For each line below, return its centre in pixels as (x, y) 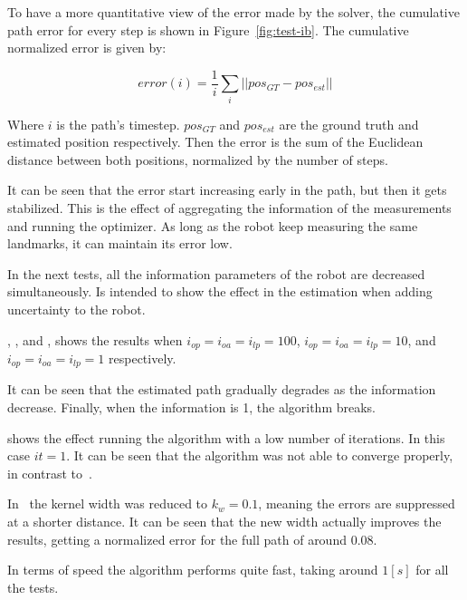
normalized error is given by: (87, 48)
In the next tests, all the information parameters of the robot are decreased (216, 273)
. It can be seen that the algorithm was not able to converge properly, (260, 455)
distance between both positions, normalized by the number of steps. (198, 159)
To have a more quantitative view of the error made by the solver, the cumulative (233, 12)
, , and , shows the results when (95, 339)
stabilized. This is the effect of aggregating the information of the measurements (229, 207)
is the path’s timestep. (118, 124)
